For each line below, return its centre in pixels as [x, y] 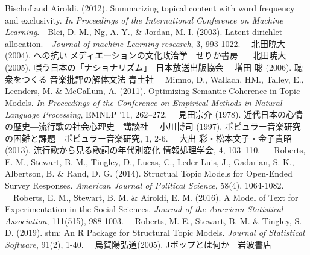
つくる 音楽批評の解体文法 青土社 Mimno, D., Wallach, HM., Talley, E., [163, 79]
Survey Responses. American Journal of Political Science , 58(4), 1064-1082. [144, 185]
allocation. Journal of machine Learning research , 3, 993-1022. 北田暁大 [145, 43]
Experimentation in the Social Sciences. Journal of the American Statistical [144, 209]
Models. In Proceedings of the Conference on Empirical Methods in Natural [144, 102]
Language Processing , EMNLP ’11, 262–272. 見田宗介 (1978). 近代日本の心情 [154, 114]
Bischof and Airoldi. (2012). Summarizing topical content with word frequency [150, 8]
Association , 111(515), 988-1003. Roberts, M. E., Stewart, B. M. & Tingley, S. [153, 220]
